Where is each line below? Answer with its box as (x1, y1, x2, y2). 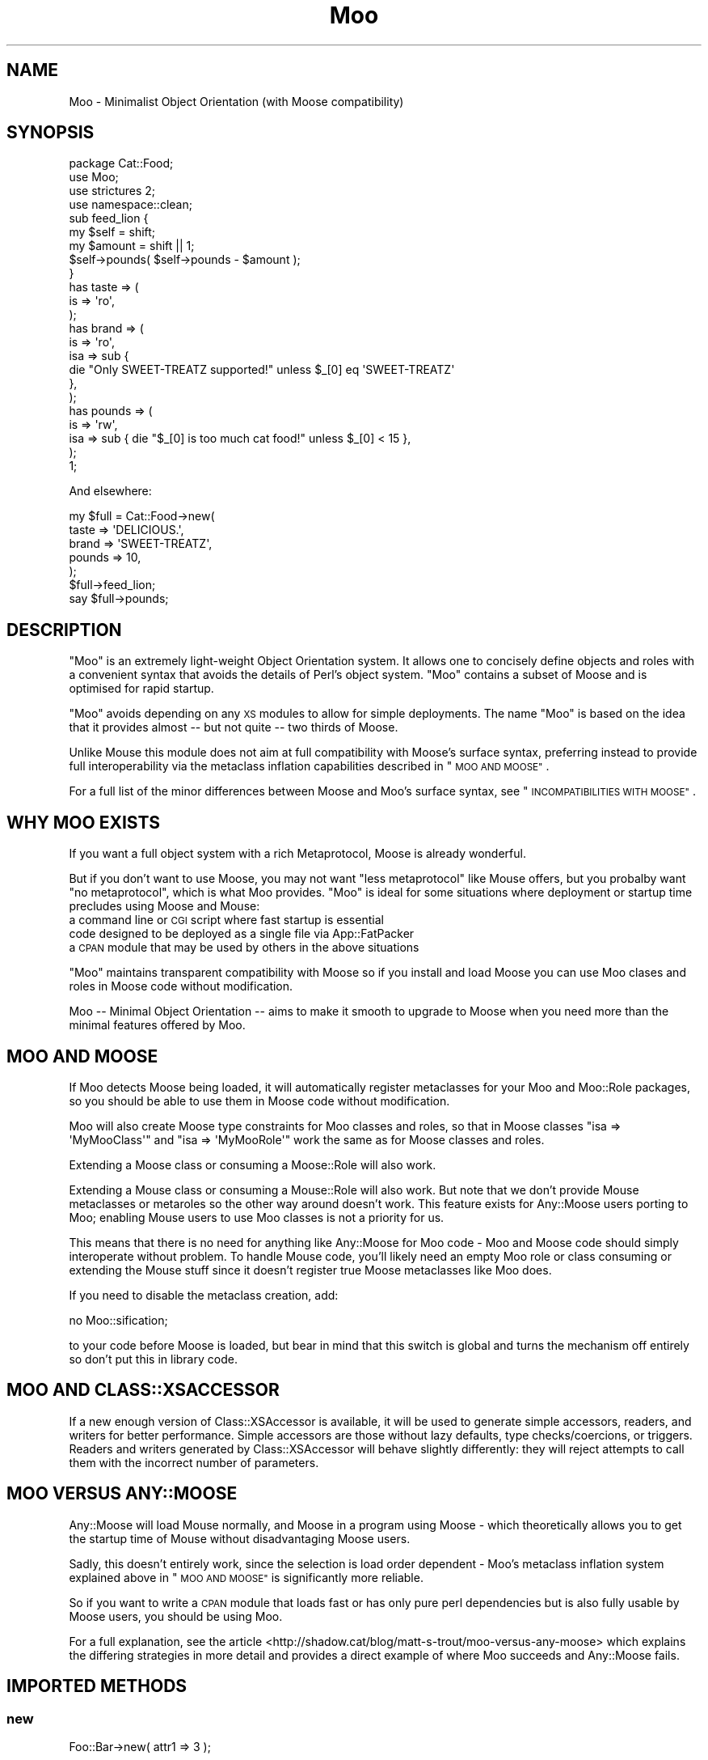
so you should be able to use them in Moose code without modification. (69, 1093, 450, 1108)
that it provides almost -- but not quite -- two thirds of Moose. (69, 720, 398, 735)
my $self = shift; (69, 225, 156, 240)
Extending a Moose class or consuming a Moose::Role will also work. (69, 1157, 436, 1172)
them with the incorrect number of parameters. (69, 1455, 319, 1469)
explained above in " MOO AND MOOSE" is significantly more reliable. (69, 1570, 424, 1584)
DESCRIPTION (6, 619, 122, 640)
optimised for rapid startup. (69, 681, 214, 696)
